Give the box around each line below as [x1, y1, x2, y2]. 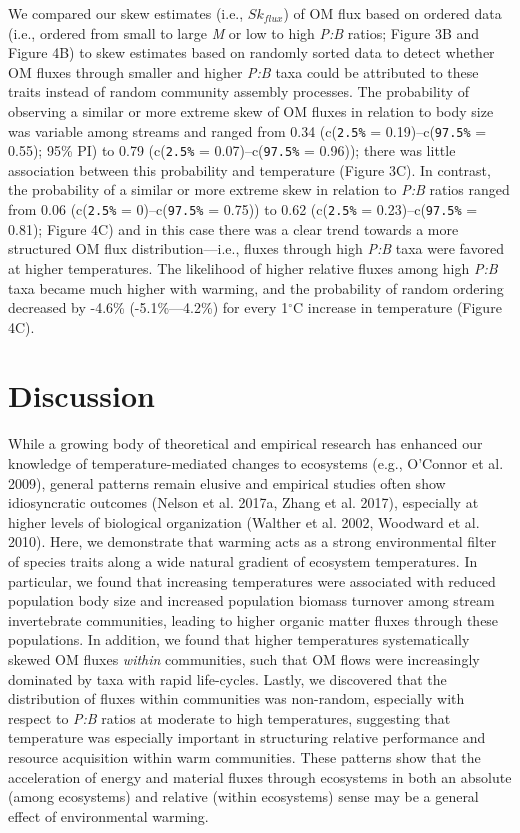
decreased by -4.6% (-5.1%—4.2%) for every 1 [8, 297, 289, 318]
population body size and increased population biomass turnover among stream [8, 590, 495, 611]
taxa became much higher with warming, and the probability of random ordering [8, 277, 504, 298]
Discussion [8, 375, 155, 416]
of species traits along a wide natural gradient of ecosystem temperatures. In [8, 550, 478, 571]
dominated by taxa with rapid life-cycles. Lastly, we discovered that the [8, 668, 447, 689]
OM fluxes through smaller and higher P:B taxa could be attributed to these [8, 61, 479, 82]
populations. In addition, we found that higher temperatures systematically [8, 629, 470, 650]
